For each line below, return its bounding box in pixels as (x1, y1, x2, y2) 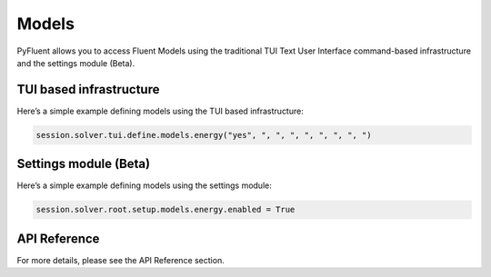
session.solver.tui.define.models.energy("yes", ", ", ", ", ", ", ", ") (35, 130, 372, 140)
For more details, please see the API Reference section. (16, 254, 225, 265)
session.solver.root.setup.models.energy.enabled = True (35, 204, 296, 215)
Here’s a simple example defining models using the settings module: (16, 180, 272, 191)
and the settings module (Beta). (16, 57, 135, 68)
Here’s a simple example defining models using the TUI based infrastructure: (16, 105, 304, 116)
